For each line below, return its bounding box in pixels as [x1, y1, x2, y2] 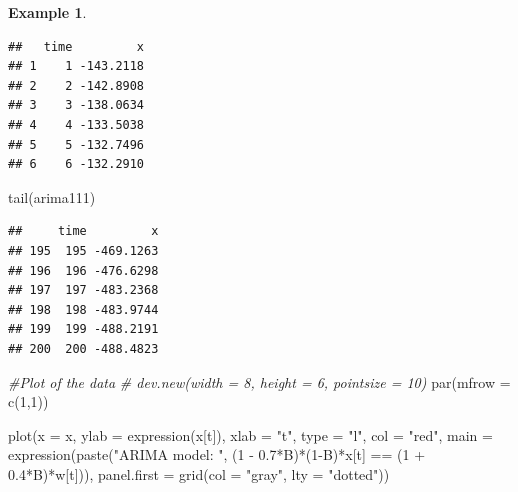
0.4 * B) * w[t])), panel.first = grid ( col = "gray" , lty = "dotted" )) [8, 463, 390, 484]
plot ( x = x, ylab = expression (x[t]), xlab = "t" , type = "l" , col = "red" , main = [8, 424, 493, 445]
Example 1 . [8, 2, 87, 22]
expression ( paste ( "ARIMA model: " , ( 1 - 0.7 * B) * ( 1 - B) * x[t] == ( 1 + [8, 444, 426, 465]
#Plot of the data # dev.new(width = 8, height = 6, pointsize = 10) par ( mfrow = [8, 371, 511, 392]
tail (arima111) [8, 186, 96, 207]
